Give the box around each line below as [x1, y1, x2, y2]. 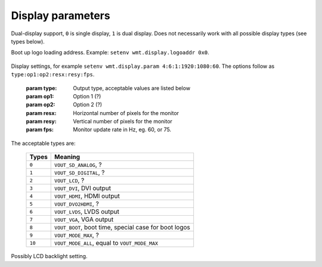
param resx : [26, 109, 57, 116]
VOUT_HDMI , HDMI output [54, 192, 120, 200]
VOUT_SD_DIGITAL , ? [54, 169, 105, 177]
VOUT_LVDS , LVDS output [54, 207, 119, 216]
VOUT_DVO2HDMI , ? [54, 200, 100, 208]
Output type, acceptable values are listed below [73, 84, 191, 92]
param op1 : [26, 92, 54, 100]
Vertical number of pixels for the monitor [73, 118, 173, 125]
